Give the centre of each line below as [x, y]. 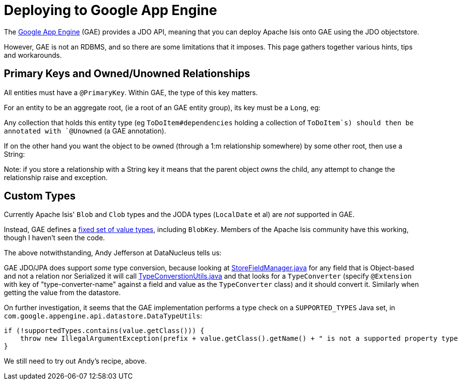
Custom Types [40, 196]
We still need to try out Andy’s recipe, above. [75, 361]
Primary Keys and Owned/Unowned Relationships [127, 74]
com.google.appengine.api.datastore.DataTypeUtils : [103, 316]
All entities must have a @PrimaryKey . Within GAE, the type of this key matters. [131, 92]
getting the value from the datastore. [62, 293]
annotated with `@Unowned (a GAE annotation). [85, 131]
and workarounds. [33, 55]
